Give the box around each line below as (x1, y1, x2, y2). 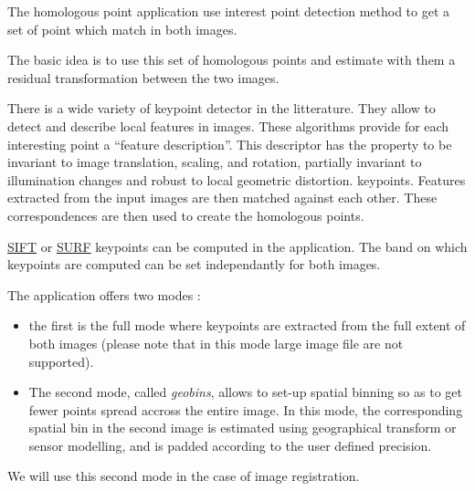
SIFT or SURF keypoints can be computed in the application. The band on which (7, 236, 468, 256)
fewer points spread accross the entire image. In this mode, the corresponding (28, 400, 463, 419)
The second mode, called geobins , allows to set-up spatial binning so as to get (28, 382, 462, 402)
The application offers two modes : (7, 285, 201, 304)
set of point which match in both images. (7, 19, 237, 38)
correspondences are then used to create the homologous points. (7, 205, 364, 225)
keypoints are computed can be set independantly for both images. (7, 255, 381, 274)
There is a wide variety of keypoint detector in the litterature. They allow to (7, 99, 436, 118)
